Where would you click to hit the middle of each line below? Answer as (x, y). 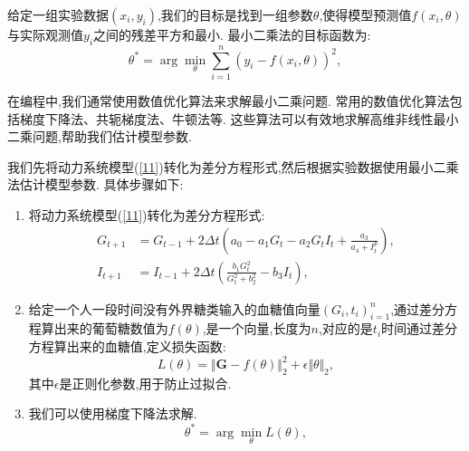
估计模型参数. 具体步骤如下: (101, 184)
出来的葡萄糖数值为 (111, 328)
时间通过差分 (420, 328)
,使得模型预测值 (365, 14)
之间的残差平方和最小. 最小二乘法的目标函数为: (232, 34)
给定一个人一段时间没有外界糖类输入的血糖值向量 (174, 308)
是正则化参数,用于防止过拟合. (145, 383)
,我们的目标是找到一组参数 (235, 14)
